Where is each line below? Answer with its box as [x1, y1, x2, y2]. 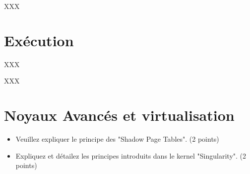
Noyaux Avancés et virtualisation [4, 105, 235, 125]
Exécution [4, 30, 74, 50]
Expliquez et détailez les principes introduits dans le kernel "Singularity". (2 [15, 150, 247, 161]
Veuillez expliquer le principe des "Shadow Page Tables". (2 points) [15, 134, 219, 144]
